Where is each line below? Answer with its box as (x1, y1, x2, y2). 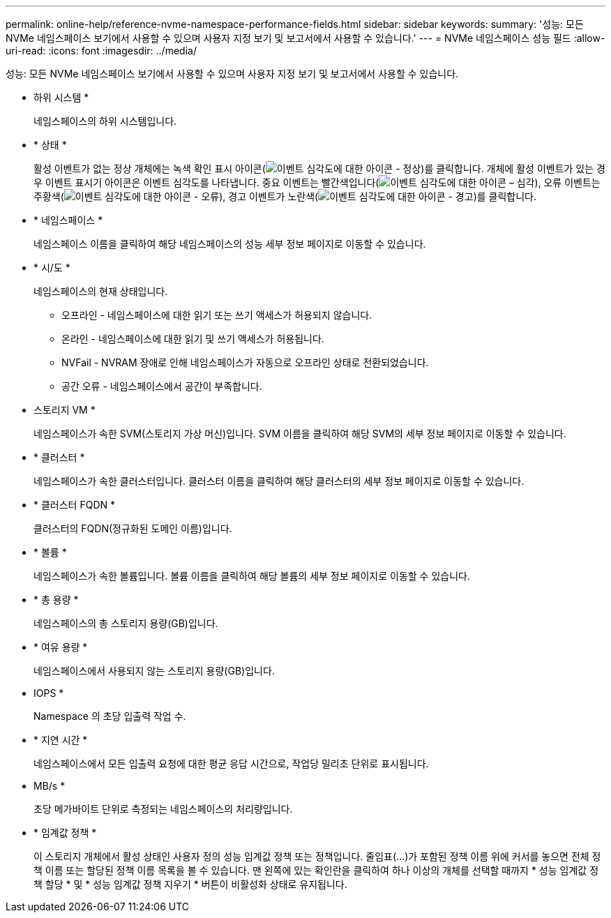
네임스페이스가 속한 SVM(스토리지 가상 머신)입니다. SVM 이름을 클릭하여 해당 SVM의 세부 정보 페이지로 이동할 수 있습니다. (33, 428, 566, 439)
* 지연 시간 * (33, 734, 88, 746)
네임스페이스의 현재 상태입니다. (33, 285, 168, 297)
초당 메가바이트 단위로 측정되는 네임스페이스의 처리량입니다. (33, 803, 293, 815)
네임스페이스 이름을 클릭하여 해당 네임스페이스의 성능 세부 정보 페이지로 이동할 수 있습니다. (33, 238, 426, 250)
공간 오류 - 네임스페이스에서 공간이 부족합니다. (61, 380, 262, 392)
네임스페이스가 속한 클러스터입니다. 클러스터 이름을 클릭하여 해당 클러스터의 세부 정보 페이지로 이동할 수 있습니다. (33, 475, 525, 487)
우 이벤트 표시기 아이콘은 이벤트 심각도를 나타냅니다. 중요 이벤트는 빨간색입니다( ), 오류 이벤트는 (33, 176, 601, 188)
